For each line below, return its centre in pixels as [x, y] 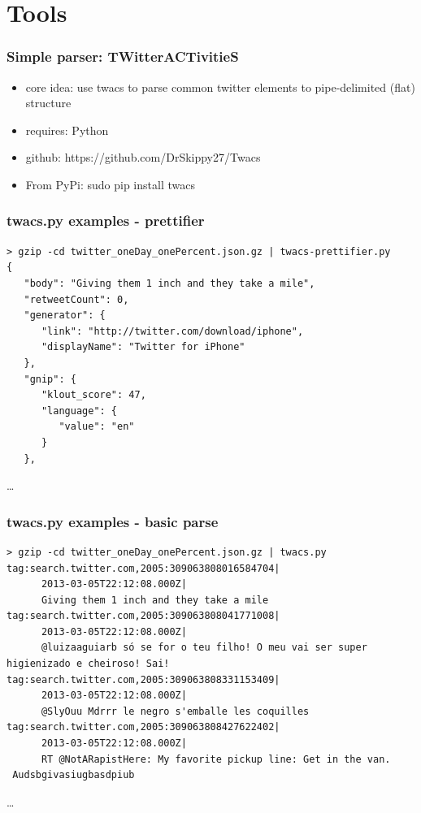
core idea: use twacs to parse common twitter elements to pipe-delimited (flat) [220, 86]
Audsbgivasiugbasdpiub [74, 775]
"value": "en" [97, 427]
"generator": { [65, 316]
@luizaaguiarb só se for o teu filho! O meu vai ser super [204, 648]
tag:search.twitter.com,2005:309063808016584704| [143, 568]
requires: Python [67, 130]
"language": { [79, 411]
